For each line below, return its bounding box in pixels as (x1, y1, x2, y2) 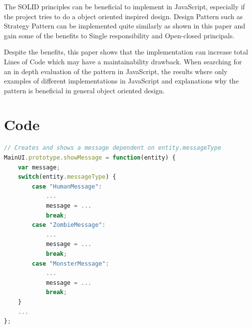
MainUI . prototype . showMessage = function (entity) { (4, 154, 176, 162)
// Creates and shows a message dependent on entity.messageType (4, 144, 221, 152)
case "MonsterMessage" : (32, 260, 109, 267)
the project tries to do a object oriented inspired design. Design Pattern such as (4, 11, 243, 21)
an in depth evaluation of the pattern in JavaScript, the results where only (4, 66, 228, 76)
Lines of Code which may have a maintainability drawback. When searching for (4, 56, 242, 66)
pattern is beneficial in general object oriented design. (4, 85, 165, 95)
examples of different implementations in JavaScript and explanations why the (4, 76, 239, 86)
